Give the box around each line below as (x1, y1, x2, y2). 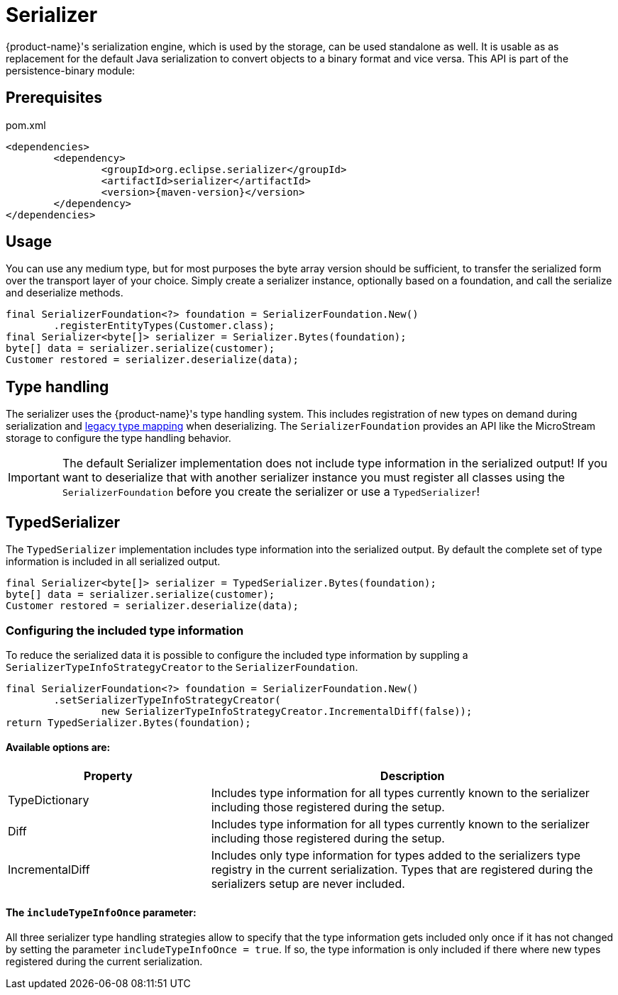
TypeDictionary (8, 793, 89, 808)
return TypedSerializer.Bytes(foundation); (6, 716, 251, 728)
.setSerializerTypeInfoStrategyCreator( (53, 694, 281, 706)
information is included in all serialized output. (6, 555, 221, 568)
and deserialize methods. (6, 287, 123, 299)
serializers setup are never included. (211, 877, 405, 891)
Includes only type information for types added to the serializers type (211, 848, 581, 863)
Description (380, 769, 445, 784)
